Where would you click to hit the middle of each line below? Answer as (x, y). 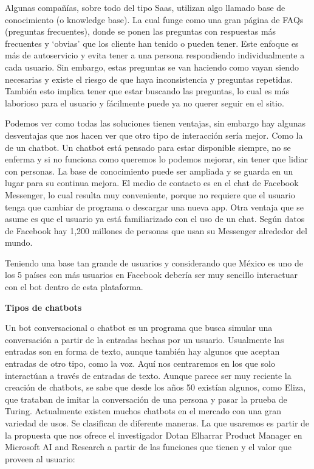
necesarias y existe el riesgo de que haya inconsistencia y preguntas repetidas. (149, 79)
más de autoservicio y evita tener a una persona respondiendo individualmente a (155, 55)
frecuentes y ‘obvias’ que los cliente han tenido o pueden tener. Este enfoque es (152, 43)
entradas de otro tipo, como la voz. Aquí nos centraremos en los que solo (140, 363)
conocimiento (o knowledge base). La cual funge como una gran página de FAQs (154, 19)
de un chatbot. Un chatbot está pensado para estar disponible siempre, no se (148, 147)
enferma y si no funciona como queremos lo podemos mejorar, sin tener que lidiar (157, 159)
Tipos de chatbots (43, 307)
